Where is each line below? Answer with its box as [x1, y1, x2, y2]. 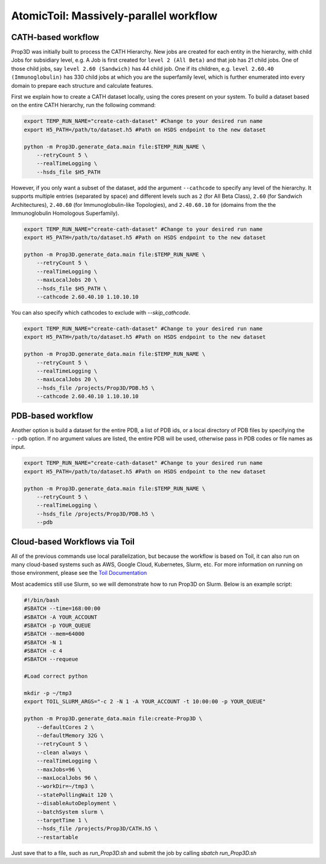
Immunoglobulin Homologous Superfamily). [11, 209, 120, 217]
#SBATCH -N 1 [24, 639, 63, 646]
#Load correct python [24, 673, 88, 680]
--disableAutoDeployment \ [36, 800, 117, 807]
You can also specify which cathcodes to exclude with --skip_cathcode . [11, 309, 191, 316]
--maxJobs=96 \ [36, 766, 81, 773]
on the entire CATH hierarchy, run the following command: [11, 102, 156, 109]
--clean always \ [36, 749, 88, 756]
